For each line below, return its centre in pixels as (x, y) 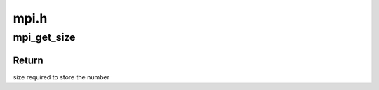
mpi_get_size (44, 37)
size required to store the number (61, 77)
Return (28, 60)
